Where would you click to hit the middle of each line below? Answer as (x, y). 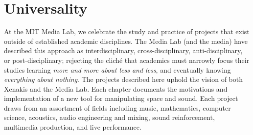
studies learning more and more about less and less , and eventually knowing (117, 69)
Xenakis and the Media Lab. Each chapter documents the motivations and (116, 88)
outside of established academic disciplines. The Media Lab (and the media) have (126, 41)
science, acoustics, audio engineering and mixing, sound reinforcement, (109, 117)
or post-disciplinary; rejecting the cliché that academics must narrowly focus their (127, 60)
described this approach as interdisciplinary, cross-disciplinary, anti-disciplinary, (123, 50)
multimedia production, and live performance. (73, 127)
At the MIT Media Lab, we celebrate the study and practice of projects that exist (127, 31)
